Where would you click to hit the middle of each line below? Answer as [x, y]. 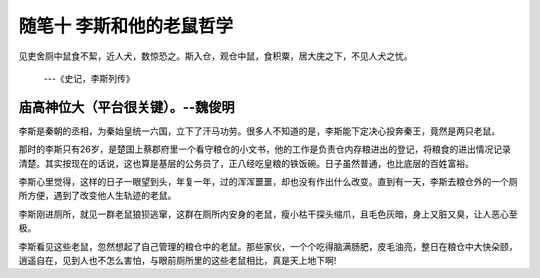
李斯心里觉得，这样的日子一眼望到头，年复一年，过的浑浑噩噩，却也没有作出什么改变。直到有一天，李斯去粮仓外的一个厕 [268, 182]
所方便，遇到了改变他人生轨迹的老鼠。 [97, 196]
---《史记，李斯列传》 [89, 78]
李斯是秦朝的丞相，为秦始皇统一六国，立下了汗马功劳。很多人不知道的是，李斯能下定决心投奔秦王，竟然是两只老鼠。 [259, 131]
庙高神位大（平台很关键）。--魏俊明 [126, 106]
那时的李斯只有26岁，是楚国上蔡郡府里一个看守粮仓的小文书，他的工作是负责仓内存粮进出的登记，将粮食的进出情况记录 [265, 149]
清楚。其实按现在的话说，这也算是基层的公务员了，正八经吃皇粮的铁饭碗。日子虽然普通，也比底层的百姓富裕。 [246, 163]
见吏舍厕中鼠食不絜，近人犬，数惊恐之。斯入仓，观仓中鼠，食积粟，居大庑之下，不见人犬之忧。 [215, 56]
